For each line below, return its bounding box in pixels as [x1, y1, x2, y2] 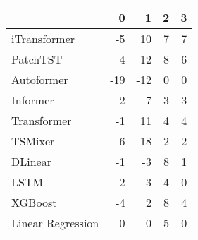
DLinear [11, 153, 51, 169]
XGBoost [11, 194, 57, 210]
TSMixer [11, 133, 55, 149]
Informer [11, 92, 54, 108]
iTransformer [11, 30, 75, 47]
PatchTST [11, 51, 63, 67]
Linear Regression [11, 215, 99, 231]
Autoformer [11, 71, 68, 88]
